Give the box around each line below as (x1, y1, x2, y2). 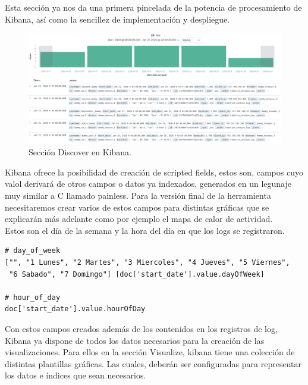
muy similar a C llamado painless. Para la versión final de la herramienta (5, 189, 271, 202)
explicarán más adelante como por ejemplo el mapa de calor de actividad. (5, 212, 273, 225)
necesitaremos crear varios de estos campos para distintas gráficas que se (5, 201, 269, 213)
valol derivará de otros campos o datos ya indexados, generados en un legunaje (5, 177, 291, 190)
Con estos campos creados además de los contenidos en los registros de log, (5, 323, 278, 334)
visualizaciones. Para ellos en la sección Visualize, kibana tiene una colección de (5, 346, 295, 358)
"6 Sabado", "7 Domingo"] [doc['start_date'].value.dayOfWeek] (9, 270, 265, 278)
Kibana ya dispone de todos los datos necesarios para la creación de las (5, 334, 265, 346)
